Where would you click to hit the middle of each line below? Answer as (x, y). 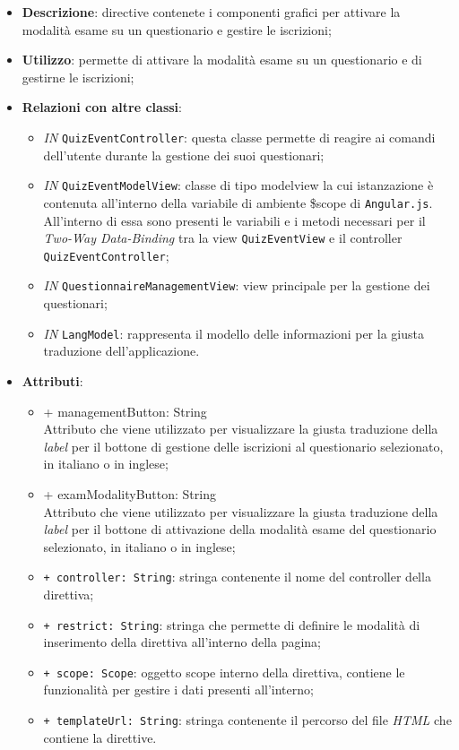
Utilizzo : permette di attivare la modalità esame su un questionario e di (222, 60)
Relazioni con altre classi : (102, 107)
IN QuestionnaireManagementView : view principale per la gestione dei (237, 285)
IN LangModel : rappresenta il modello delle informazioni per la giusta (234, 333)
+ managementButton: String (125, 411)
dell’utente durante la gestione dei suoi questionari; (184, 155)
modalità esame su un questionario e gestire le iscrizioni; (177, 29)
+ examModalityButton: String (130, 493)
